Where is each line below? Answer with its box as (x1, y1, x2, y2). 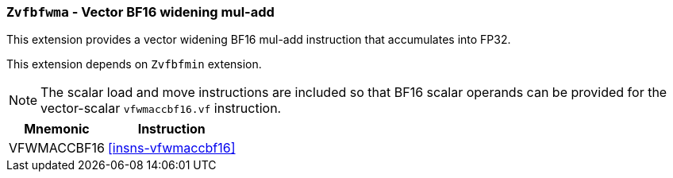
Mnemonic (24, 121, 90, 137)
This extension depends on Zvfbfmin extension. (6, 57, 262, 72)
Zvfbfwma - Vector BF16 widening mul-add (6, 4, 275, 20)
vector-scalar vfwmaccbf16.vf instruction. (40, 100, 282, 117)
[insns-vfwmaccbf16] (107, 140, 236, 157)
